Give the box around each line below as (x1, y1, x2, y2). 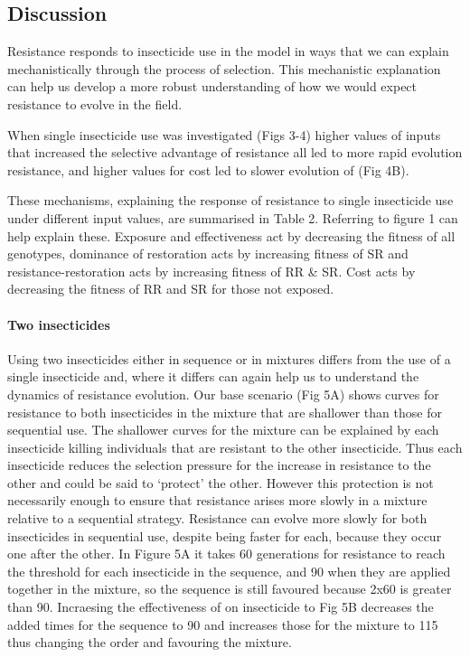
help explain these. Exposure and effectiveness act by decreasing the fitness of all (7, 226, 456, 245)
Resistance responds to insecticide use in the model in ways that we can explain (7, 42, 449, 61)
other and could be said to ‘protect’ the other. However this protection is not (7, 473, 434, 492)
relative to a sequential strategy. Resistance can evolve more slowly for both (7, 509, 428, 528)
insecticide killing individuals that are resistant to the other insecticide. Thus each (7, 437, 463, 456)
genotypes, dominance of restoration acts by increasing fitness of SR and (7, 244, 409, 263)
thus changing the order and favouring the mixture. (7, 633, 292, 652)
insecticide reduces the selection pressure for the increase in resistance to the (7, 455, 431, 474)
